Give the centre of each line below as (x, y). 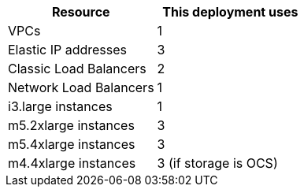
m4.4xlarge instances (72, 163)
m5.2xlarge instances (71, 125)
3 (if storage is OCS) (217, 163)
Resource (81, 12)
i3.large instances (60, 106)
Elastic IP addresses (68, 50)
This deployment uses (230, 12)
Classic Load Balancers (77, 69)
